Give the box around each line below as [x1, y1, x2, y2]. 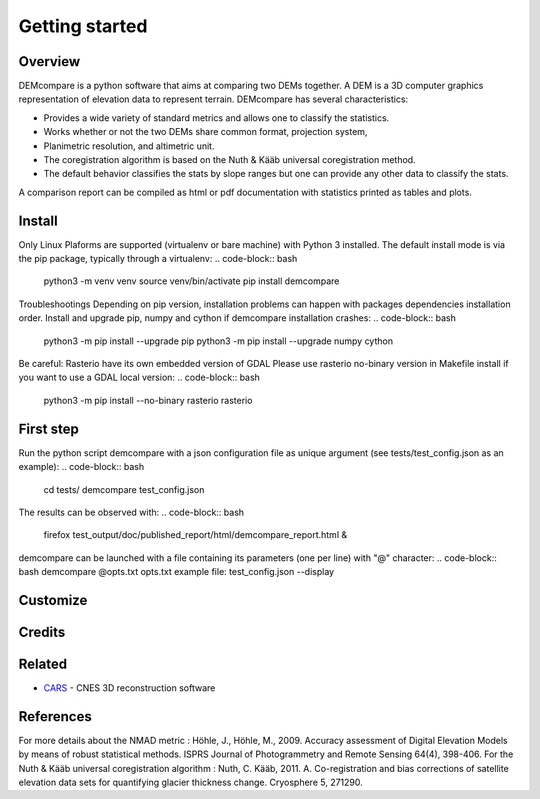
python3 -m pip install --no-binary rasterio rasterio [43, 394, 253, 406]
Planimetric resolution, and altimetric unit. [43, 140, 215, 152]
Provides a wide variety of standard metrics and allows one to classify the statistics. [43, 111, 390, 124]
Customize [18, 591, 88, 609]
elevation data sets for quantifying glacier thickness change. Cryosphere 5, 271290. [18, 776, 364, 789]
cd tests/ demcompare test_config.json [43, 483, 205, 495]
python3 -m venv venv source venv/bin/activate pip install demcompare [43, 275, 340, 287]
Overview [18, 53, 81, 70]
